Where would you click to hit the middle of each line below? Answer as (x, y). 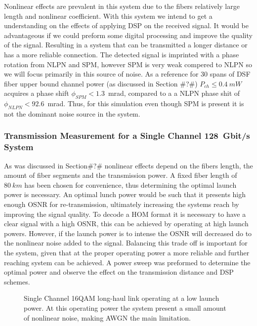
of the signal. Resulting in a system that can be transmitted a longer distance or (126, 45)
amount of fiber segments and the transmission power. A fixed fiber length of (121, 175)
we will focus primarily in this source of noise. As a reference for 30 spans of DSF (127, 74)
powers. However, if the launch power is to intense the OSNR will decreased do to (128, 233)
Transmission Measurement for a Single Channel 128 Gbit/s (127, 136)
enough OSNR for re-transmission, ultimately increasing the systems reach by (122, 204)
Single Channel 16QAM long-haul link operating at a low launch (122, 298)
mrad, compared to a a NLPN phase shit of (174, 93)
